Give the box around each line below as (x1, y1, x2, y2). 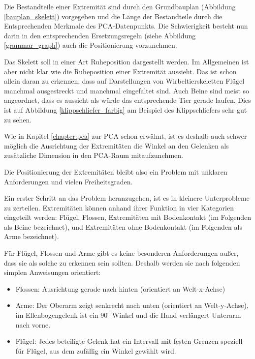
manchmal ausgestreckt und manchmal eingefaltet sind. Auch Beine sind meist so (4, 85, 250, 95)
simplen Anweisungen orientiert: (4, 267, 101, 277)
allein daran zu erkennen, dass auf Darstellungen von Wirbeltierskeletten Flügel (4, 76, 245, 86)
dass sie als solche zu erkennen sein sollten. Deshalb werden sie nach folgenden (4, 257, 240, 268)
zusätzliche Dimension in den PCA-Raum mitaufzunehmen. (4, 150, 183, 160)
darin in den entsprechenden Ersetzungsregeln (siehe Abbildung (4, 30, 196, 40)
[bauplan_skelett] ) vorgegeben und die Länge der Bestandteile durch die (4, 11, 223, 21)
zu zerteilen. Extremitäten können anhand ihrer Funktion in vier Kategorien (4, 202, 234, 212)
